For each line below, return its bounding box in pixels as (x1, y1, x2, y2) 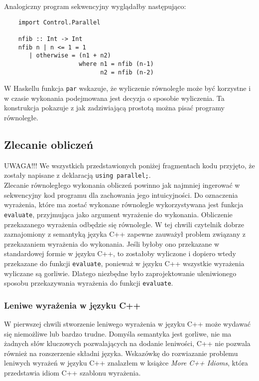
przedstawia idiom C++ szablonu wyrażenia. (4, 367, 141, 378)
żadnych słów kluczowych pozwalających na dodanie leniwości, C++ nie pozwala (4, 338, 251, 349)
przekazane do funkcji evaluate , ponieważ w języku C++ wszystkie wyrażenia (4, 258, 245, 268)
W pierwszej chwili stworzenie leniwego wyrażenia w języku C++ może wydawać (4, 319, 251, 329)
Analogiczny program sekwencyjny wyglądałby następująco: (4, 1, 186, 11)
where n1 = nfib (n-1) (79, 60, 154, 67)
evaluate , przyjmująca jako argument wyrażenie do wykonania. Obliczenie (4, 209, 233, 219)
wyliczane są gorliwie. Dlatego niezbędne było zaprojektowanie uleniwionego (4, 268, 237, 278)
